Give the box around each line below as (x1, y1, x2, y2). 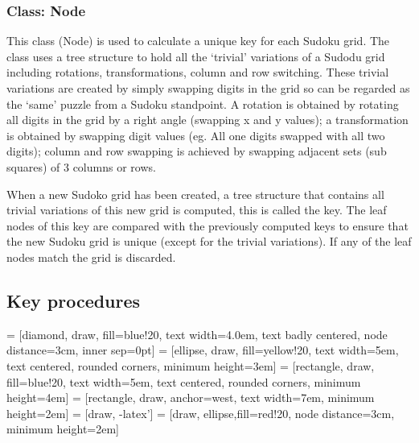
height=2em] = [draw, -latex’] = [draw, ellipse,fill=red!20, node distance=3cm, (6, 404, 395, 421)
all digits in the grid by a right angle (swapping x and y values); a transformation (6, 111, 409, 128)
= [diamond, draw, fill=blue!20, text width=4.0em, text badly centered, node (6, 325, 388, 342)
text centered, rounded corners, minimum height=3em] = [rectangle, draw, (6, 357, 375, 374)
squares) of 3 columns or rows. (6, 158, 156, 175)
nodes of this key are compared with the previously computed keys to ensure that (6, 217, 409, 234)
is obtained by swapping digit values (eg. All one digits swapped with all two (6, 126, 385, 143)
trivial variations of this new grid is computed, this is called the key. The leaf (6, 201, 387, 218)
